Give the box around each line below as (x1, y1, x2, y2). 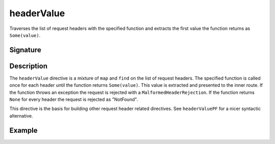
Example (9, 126, 38, 134)
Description (9, 61, 48, 70)
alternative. (9, 113, 33, 119)
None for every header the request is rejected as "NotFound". (9, 96, 138, 102)
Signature (9, 46, 42, 54)
